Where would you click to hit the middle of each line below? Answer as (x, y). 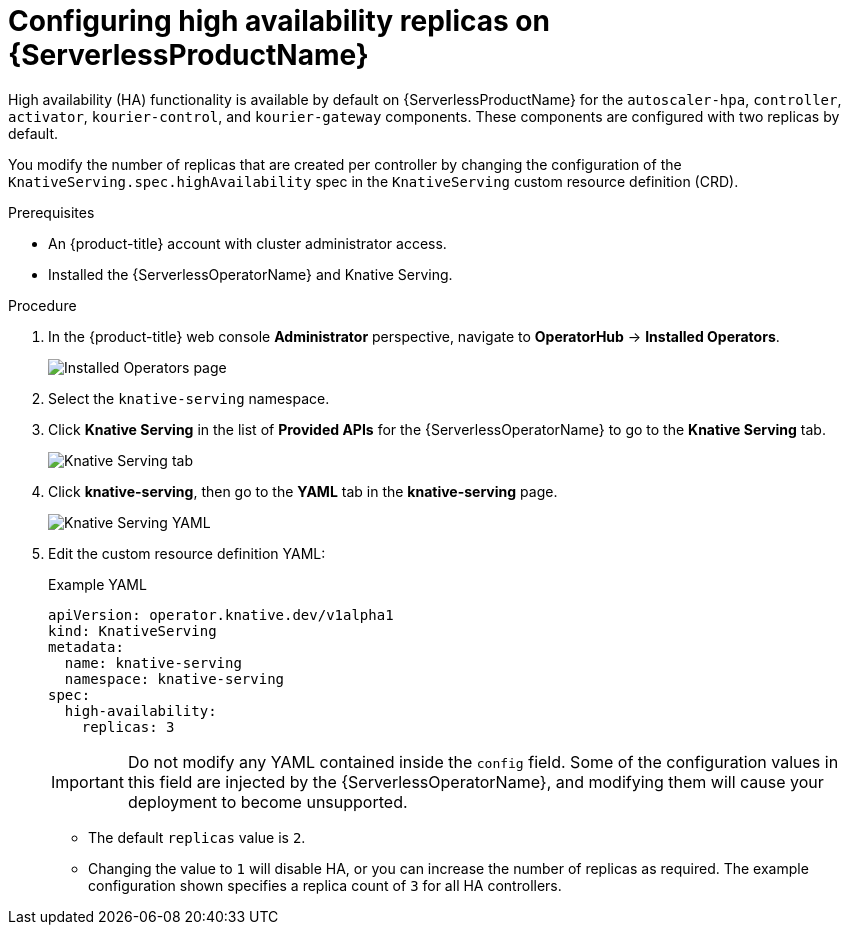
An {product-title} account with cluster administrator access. (247, 243)
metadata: (86, 646)
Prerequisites (51, 212)
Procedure (42, 305)
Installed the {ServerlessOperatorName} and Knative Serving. (250, 274)
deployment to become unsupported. (267, 801)
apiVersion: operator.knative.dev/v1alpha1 (221, 614)
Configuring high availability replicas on (279, 21)
